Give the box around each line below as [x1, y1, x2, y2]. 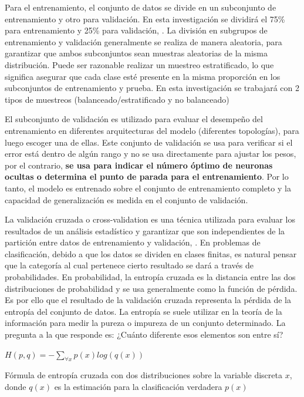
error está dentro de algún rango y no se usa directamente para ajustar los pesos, [5, 147, 296, 160]
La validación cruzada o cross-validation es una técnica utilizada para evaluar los [5, 213, 295, 226]
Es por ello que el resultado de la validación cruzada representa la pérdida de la [5, 294, 291, 306]
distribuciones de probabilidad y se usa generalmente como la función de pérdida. [5, 282, 298, 294]
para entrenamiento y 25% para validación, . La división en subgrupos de [5, 24, 268, 36]
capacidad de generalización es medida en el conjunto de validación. [5, 193, 248, 206]
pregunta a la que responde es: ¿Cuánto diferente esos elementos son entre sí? [5, 328, 283, 341]
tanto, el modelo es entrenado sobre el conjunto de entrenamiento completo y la [5, 181, 291, 194]
